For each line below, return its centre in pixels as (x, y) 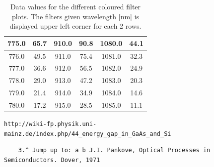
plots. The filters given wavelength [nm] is (75, 16)
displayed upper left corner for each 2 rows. (75, 26)
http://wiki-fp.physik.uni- (50, 124)
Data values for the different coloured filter (75, 6)
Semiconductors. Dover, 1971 (52, 160)
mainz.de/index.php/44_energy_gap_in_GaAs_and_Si (88, 134)
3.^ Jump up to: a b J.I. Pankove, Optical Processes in (114, 150)
